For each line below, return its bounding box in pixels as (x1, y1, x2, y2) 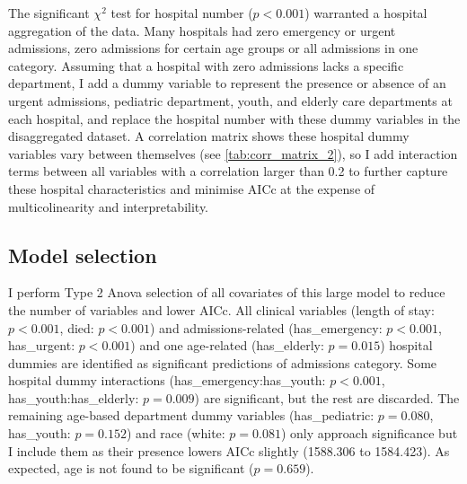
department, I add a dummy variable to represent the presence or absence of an (8, 74, 446, 92)
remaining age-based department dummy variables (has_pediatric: (8, 406, 374, 425)
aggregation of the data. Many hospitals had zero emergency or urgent (8, 21, 396, 40)
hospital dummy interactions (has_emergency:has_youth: (8, 371, 326, 390)
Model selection (8, 241, 157, 268)
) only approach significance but (280, 424, 458, 443)
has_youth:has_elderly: (8, 388, 139, 407)
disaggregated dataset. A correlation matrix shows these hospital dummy (8, 127, 410, 145)
